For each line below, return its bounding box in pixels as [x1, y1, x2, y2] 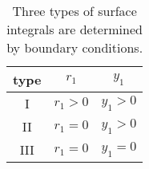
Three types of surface [12, 2, 137, 20]
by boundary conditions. [6, 38, 143, 57]
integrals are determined [6, 20, 143, 38]
